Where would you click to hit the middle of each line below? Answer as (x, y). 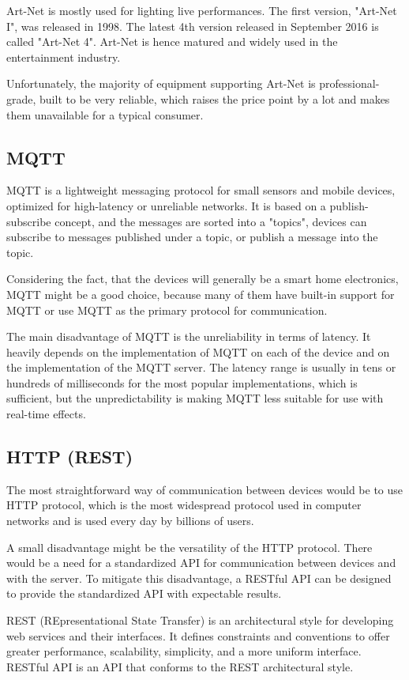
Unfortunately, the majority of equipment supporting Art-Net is (161, 83)
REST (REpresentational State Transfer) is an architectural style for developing (200, 620)
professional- (349, 83)
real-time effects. (46, 414)
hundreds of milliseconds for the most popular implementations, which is (182, 382)
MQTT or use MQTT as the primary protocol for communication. (167, 310)
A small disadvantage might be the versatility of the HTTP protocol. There (189, 547)
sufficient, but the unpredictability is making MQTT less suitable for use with (195, 398)
